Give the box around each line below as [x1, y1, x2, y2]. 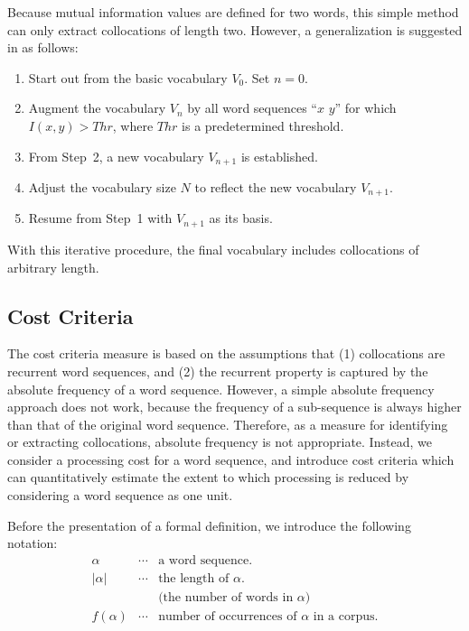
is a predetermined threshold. [182, 116, 344, 135]
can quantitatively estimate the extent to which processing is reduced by [7, 468, 409, 487]
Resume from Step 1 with [28, 209, 173, 227]
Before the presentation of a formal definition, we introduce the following [7, 515, 411, 534]
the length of [158, 571, 230, 585]
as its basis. [209, 209, 273, 227]
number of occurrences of [158, 609, 297, 623]
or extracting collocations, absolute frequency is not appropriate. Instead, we [7, 432, 432, 451]
